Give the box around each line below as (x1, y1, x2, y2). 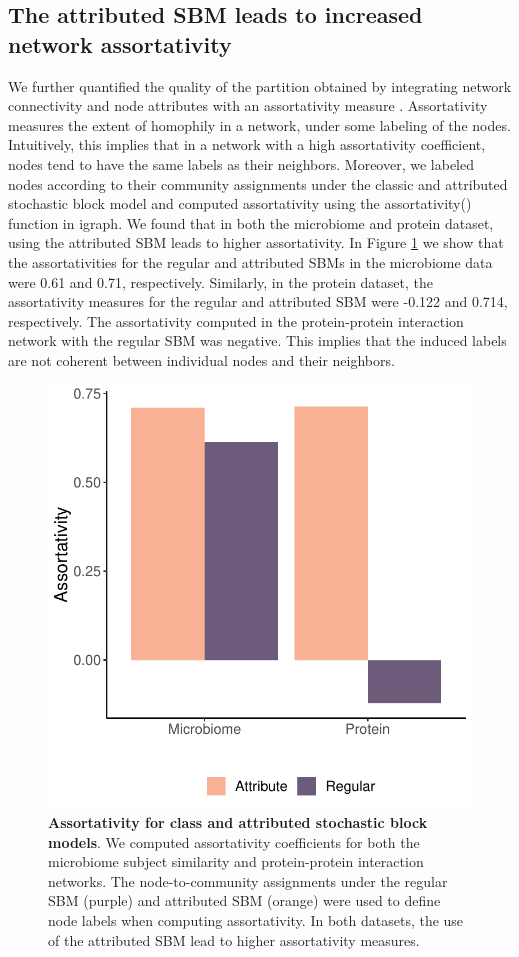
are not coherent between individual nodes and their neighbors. (8, 349, 395, 370)
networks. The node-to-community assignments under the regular (48, 870, 448, 891)
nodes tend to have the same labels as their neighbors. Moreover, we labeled (8, 153, 475, 174)
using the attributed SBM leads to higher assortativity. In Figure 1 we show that (8, 232, 504, 253)
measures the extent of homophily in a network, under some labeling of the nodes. (8, 114, 511, 135)
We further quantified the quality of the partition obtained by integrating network (8, 75, 512, 96)
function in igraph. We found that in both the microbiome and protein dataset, (8, 212, 494, 233)
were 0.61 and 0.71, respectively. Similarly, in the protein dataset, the (8, 271, 433, 292)
